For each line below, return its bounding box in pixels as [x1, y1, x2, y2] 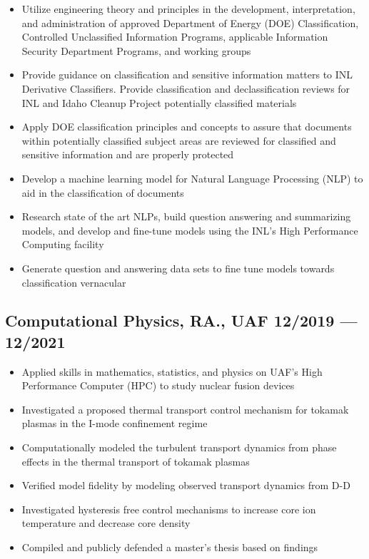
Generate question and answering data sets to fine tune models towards [21, 260, 335, 275]
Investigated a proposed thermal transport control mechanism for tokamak [21, 401, 349, 416]
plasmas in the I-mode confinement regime [21, 416, 208, 431]
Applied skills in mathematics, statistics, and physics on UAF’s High [21, 364, 323, 379]
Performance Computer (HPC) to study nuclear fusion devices [21, 378, 295, 393]
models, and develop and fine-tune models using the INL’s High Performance [21, 222, 358, 237]
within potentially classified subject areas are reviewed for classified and [21, 133, 336, 148]
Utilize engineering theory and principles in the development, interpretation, [21, 1, 355, 16]
